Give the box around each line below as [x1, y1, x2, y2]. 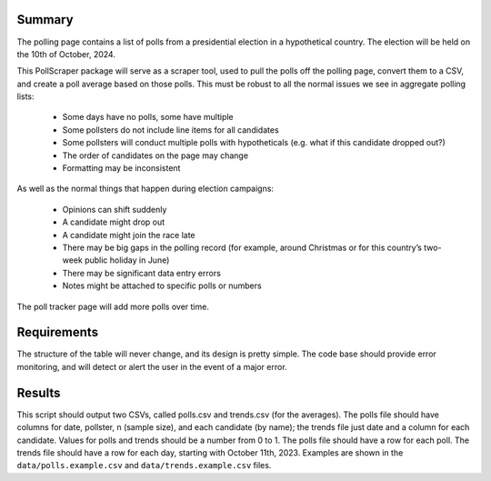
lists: [16, 91, 35, 102]
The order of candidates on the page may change [62, 150, 249, 161]
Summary [16, 12, 74, 27]
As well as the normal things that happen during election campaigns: [16, 183, 275, 195]
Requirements [16, 325, 99, 340]
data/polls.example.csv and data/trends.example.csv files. [16, 460, 272, 471]
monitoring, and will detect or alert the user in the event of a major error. [16, 361, 287, 372]
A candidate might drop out [62, 216, 165, 227]
